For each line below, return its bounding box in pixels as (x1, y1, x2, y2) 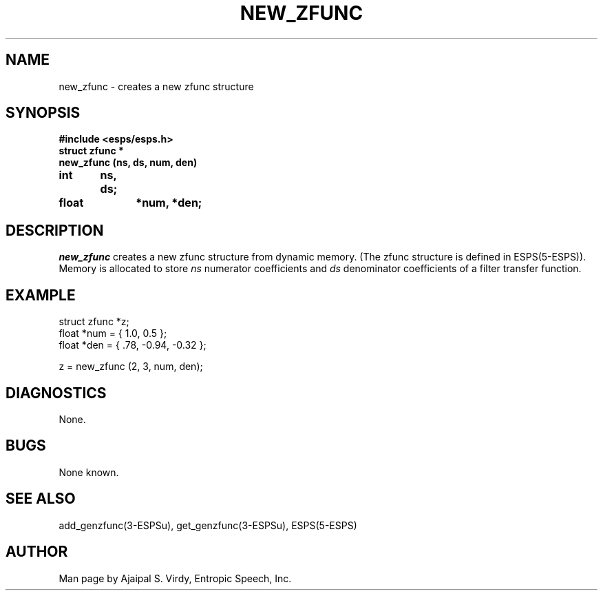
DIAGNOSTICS (6, 384, 107, 402)
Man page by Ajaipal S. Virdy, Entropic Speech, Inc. (59, 572, 292, 584)
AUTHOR (6, 543, 68, 561)
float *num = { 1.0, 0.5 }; (59, 327, 167, 340)
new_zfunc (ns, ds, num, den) (59, 156, 198, 169)
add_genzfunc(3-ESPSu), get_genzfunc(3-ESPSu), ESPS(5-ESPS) (59, 519, 357, 531)
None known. (59, 466, 119, 478)
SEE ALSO (6, 490, 76, 508)
